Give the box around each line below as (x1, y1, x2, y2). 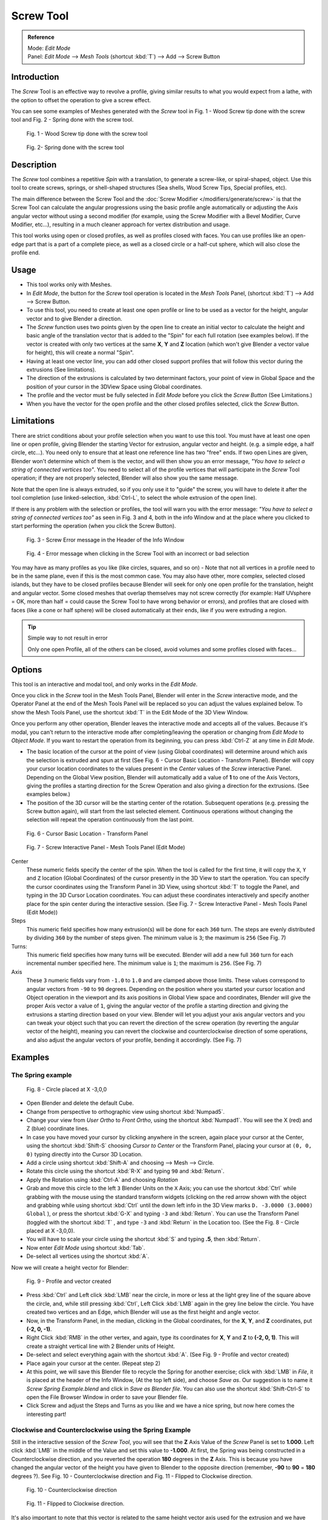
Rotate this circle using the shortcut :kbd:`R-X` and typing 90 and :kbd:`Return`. (26, 1167, 225, 1175)
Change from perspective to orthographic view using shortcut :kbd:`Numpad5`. (26, 1108, 225, 1115)
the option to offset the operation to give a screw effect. (11, 96, 151, 103)
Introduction (11, 72, 60, 82)
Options (11, 665, 43, 675)
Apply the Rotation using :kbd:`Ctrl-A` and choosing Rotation (26, 1176, 179, 1183)
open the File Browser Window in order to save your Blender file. (26, 1394, 188, 1401)
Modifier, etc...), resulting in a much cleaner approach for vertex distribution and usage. (11, 221, 230, 228)
